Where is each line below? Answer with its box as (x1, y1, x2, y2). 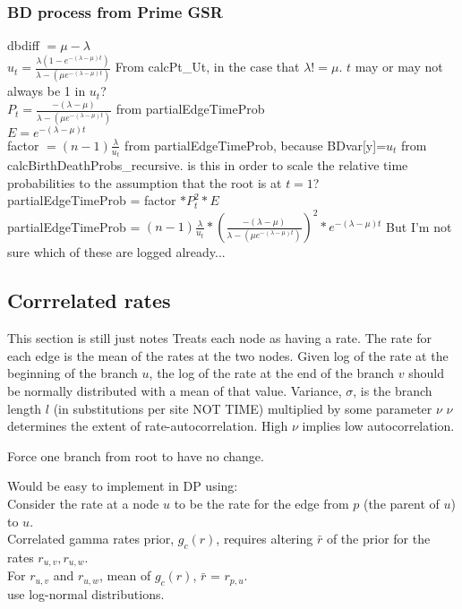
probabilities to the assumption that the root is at (7, 173, 282, 192)
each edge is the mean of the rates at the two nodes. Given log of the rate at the (7, 346, 449, 365)
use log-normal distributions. (7, 585, 165, 604)
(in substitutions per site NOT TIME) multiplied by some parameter (53, 399, 432, 417)
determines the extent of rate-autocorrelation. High (7, 416, 288, 435)
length (7, 399, 42, 417)
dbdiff (7, 36, 39, 55)
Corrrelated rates (7, 287, 171, 314)
